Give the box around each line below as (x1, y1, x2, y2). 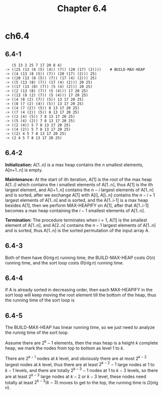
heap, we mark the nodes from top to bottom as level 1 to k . (5, 345, 124, 351)
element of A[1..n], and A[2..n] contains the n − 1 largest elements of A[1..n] (5, 222, 156, 228)
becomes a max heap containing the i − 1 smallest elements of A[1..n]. (5, 207, 145, 213)
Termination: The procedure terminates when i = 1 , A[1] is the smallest (5, 217, 147, 223)
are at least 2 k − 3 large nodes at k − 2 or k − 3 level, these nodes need (5, 373, 146, 379)
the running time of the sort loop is (5, 297, 75, 303)
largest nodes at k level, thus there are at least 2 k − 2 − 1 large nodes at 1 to (5, 360, 155, 367)
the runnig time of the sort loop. (5, 329, 69, 335)
